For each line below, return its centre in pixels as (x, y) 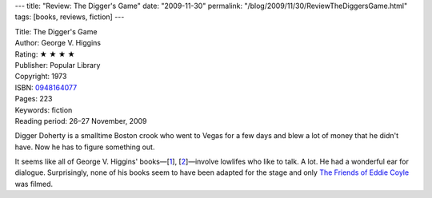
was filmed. (34, 184)
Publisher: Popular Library (58, 65)
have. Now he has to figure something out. (85, 147)
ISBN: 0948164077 (46, 87)
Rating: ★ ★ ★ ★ (45, 54)
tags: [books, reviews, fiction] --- (70, 17)
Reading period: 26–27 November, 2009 (81, 121)
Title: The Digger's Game (56, 31)
